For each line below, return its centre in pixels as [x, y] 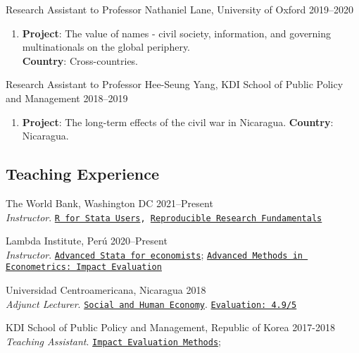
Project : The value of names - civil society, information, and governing [177, 33]
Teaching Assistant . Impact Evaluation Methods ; [113, 341]
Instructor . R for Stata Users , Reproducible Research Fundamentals [164, 217]
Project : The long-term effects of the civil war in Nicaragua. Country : [178, 122]
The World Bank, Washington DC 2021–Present [109, 203]
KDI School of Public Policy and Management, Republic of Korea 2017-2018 [170, 327]
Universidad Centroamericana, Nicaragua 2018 [106, 290]
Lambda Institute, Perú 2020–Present [87, 241]
